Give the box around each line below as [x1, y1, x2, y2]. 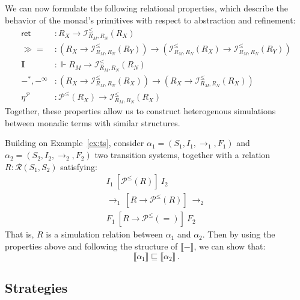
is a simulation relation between [46, 228, 163, 240]
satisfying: [60, 160, 97, 173]
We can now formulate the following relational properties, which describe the [5, 2, 288, 14]
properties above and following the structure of [5, 239, 178, 252]
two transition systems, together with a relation [94, 148, 271, 161]
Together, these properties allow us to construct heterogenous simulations [5, 105, 276, 117]
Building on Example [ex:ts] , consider [5, 136, 144, 149]
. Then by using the [202, 228, 275, 240]
